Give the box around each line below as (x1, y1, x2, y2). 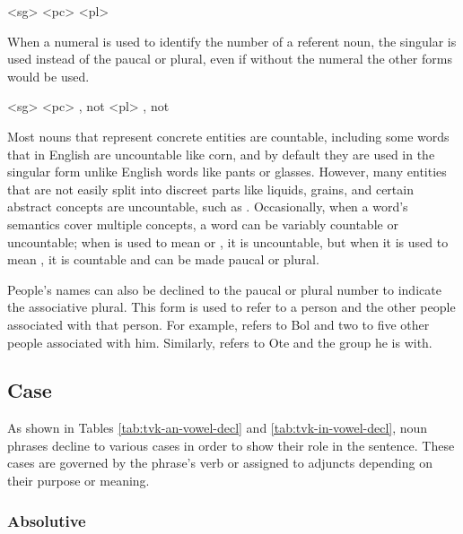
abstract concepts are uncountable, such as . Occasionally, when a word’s (7, 197, 408, 216)
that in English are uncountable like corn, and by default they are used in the (7, 144, 435, 163)
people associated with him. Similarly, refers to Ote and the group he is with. (7, 332, 432, 351)
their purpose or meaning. (7, 471, 150, 490)
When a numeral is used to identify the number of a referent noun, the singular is (7, 31, 457, 50)
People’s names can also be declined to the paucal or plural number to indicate (7, 280, 441, 298)
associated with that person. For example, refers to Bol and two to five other (7, 314, 430, 333)
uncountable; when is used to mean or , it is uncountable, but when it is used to (7, 232, 449, 251)
